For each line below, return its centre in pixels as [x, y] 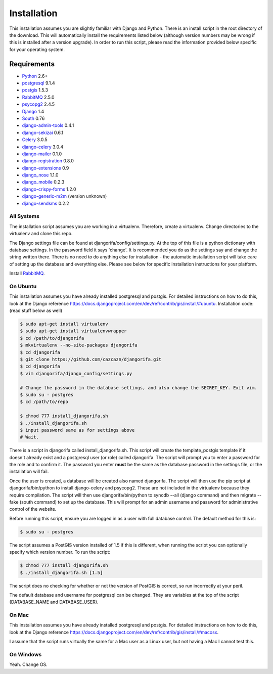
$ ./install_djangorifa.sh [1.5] [61, 572]
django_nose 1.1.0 [40, 175]
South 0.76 [33, 118]
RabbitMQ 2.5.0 [38, 97]
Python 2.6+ [35, 76]
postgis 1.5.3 [35, 90]
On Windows [26, 654]
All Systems [25, 216]
